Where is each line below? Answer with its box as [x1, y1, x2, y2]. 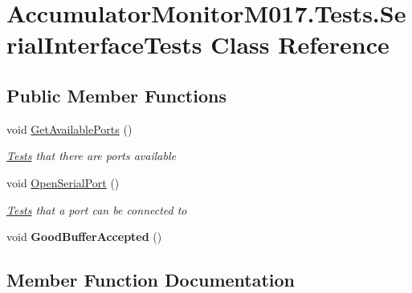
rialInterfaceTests [6, 28, 202, 61]
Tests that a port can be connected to [6, 201, 187, 218]
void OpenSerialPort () [6, 174, 120, 191]
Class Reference [210, 28, 390, 61]
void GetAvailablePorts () [6, 120, 133, 137]
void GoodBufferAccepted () [6, 228, 162, 245]
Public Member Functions [6, 82, 226, 107]
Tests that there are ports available [6, 147, 176, 164]
